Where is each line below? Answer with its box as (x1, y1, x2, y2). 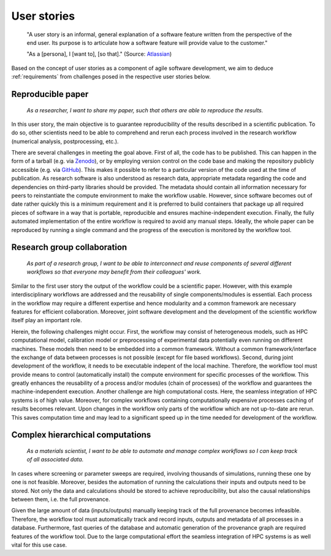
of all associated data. (26, 456, 84, 463)
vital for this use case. (11, 541, 67, 549)
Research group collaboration (11, 242, 127, 253)
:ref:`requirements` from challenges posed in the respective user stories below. (11, 73, 211, 80)
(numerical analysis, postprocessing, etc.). (11, 137, 119, 145)
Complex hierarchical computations (11, 430, 151, 440)
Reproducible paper (11, 89, 89, 99)
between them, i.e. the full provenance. (11, 496, 110, 503)
